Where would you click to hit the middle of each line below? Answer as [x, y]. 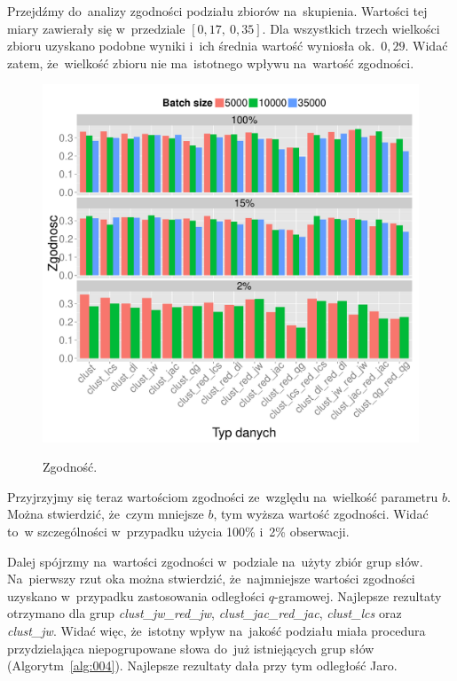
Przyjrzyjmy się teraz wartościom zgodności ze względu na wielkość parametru [223, 496]
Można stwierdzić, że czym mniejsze [106, 514]
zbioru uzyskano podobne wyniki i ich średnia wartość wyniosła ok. [191, 46]
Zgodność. [70, 467]
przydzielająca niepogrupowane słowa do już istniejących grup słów [191, 648]
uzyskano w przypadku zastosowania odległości [136, 595]
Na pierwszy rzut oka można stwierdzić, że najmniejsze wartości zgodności [211, 579]
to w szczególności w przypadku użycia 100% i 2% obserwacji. [178, 532]
